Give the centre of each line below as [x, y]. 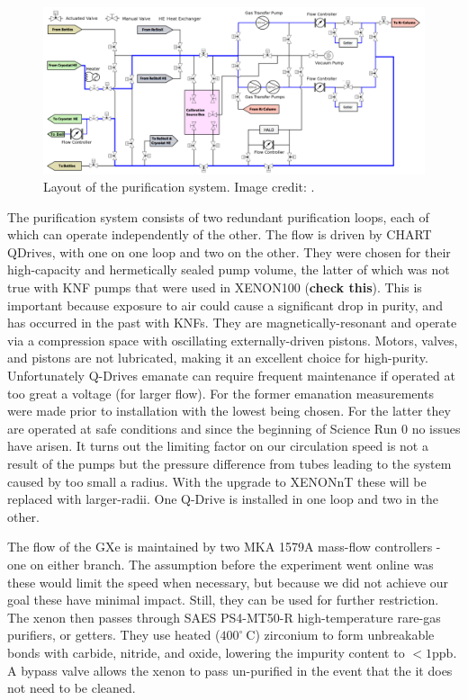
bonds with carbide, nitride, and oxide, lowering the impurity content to [206, 652]
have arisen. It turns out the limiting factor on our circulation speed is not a [218, 446]
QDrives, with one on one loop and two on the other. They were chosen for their [229, 251]
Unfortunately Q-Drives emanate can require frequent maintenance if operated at [231, 376]
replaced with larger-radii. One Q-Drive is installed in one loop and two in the [223, 499]
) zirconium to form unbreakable [345, 635]
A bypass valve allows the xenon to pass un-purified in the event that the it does [230, 670]
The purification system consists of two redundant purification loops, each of [218, 216]
